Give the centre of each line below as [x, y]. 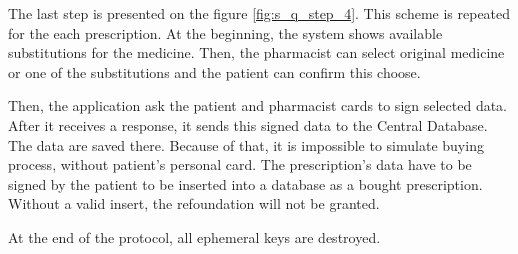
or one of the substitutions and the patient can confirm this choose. [214, 71]
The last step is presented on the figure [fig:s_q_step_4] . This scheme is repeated [259, 13]
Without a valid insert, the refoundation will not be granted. [194, 203]
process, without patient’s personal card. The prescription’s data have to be [240, 164]
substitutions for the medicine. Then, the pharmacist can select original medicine [256, 52]
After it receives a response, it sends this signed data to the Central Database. [248, 124]
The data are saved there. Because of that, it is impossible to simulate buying [246, 144]
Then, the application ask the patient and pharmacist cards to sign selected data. [258, 105]
